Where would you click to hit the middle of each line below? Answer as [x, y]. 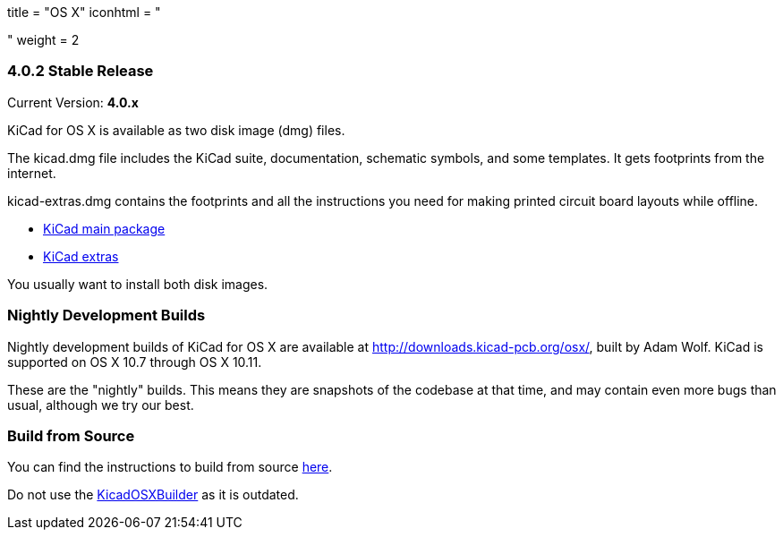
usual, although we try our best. [101, 405]
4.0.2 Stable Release [81, 71]
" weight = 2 [43, 40]
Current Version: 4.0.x [73, 102]
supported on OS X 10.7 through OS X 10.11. [135, 362]
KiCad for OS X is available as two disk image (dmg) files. [176, 130]
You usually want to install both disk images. [138, 284]
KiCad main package [104, 228]
